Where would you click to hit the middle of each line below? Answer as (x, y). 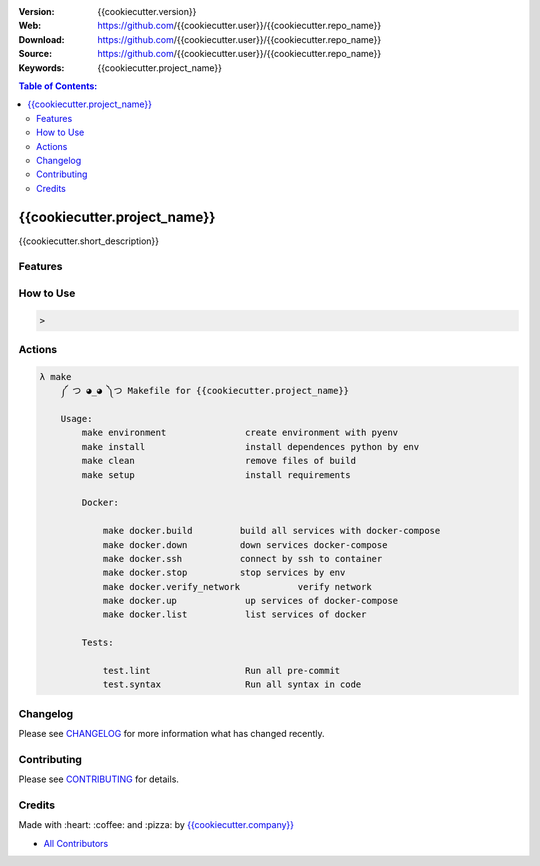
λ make (55, 376)
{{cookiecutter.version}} (147, 11)
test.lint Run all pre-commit (221, 671)
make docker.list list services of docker (234, 614)
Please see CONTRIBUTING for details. (99, 779)
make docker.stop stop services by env (224, 573)
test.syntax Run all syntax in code (232, 684)
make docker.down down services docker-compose (245, 544)
